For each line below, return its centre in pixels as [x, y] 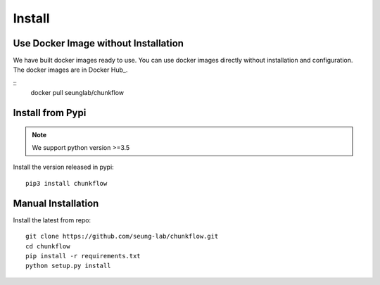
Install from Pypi [50, 113]
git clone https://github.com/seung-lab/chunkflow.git [122, 236]
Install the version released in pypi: [63, 167]
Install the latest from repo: [52, 220]
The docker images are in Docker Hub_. [70, 70]
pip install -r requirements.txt [83, 256]
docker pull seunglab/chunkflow [77, 93]
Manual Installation [56, 203]
